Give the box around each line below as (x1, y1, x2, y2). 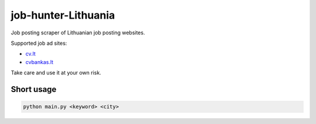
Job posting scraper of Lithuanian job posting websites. (11, 29, 146, 36)
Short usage (11, 84, 57, 94)
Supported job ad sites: (11, 40, 67, 47)
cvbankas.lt (25, 58, 54, 65)
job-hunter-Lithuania (11, 9, 115, 22)
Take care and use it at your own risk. (11, 69, 102, 76)
